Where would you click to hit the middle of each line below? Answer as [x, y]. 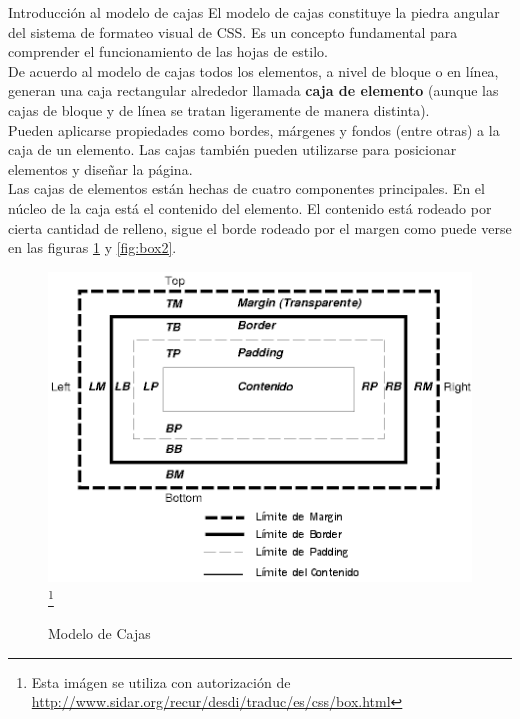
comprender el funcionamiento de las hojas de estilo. [168, 51]
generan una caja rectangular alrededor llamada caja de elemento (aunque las [253, 90]
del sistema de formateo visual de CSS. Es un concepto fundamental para [233, 31]
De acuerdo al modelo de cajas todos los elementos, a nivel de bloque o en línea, [253, 70]
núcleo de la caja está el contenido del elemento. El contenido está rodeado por [250, 207]
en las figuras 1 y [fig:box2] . [92, 247]
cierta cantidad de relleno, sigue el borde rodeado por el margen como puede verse [260, 227]
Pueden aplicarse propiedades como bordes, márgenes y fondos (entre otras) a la [254, 129]
